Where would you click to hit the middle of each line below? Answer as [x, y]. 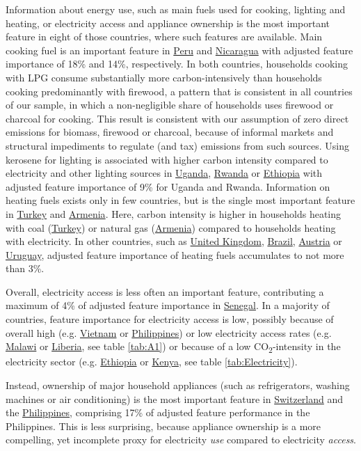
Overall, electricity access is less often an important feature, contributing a [165, 291]
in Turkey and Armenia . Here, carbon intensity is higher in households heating [174, 213]
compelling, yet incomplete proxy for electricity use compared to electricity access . [181, 440]
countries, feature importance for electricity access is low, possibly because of [170, 319]
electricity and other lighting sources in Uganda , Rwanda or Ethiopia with [164, 173]
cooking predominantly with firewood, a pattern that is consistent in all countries [179, 91]
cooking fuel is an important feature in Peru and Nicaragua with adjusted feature [179, 50]
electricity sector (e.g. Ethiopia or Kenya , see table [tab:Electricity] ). [152, 362]
